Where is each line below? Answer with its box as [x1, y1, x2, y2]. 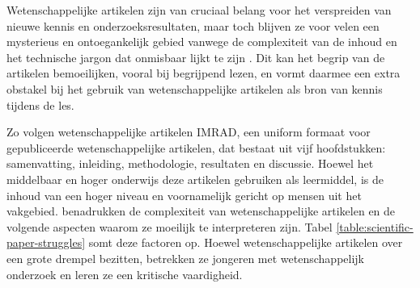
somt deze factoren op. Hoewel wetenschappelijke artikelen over [88, 234, 403, 251]
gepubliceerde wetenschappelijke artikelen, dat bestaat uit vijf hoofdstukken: [6, 139, 386, 156]
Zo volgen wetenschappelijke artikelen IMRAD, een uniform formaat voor [6, 123, 371, 140]
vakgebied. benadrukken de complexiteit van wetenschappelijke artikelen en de [6, 202, 396, 219]
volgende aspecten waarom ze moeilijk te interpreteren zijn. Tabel [6, 218, 333, 235]
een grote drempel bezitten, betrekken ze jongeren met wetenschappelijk [6, 249, 364, 266]
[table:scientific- [336, 218, 414, 235]
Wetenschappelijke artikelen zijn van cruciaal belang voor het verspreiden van [6, 2, 392, 18]
